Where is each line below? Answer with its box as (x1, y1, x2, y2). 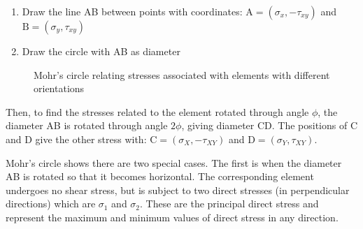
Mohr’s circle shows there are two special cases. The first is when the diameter (6, 155, 342, 170)
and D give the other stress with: (6, 131, 147, 146)
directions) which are (6, 196, 96, 211)
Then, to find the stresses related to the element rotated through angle (6, 104, 309, 119)
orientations (34, 81, 85, 96)
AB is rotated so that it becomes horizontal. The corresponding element (6, 169, 314, 184)
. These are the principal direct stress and (140, 196, 319, 211)
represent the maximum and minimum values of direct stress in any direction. (6, 209, 339, 224)
